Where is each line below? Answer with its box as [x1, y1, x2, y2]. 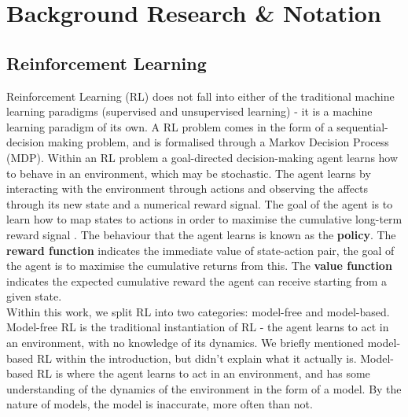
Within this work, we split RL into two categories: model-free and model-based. [6, 303, 390, 319]
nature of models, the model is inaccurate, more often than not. [6, 396, 313, 412]
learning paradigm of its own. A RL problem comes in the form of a [6, 118, 333, 135]
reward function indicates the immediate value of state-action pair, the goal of [6, 242, 395, 258]
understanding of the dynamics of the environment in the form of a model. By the [6, 380, 402, 397]
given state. [6, 288, 62, 304]
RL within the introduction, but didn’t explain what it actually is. [36, 349, 357, 366]
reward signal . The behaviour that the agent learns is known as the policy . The [6, 226, 396, 242]
